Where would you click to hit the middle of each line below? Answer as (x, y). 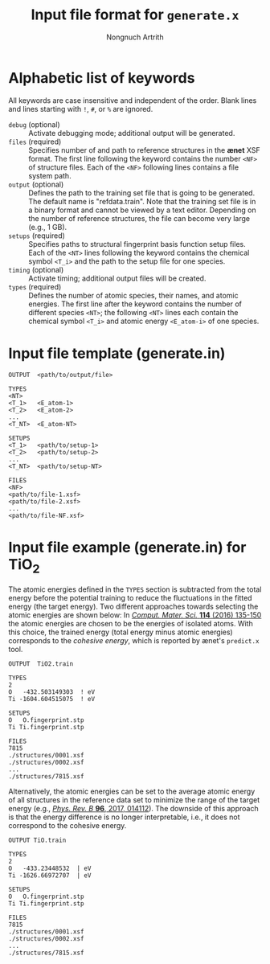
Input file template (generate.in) (117, 353)
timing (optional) (36, 269)
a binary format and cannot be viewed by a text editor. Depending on (142, 210)
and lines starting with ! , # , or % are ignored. (81, 109)
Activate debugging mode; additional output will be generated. (132, 133)
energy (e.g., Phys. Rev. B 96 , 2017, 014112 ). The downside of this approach (133, 809)
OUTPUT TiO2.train (41, 664)
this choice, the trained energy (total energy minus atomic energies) (121, 632)
